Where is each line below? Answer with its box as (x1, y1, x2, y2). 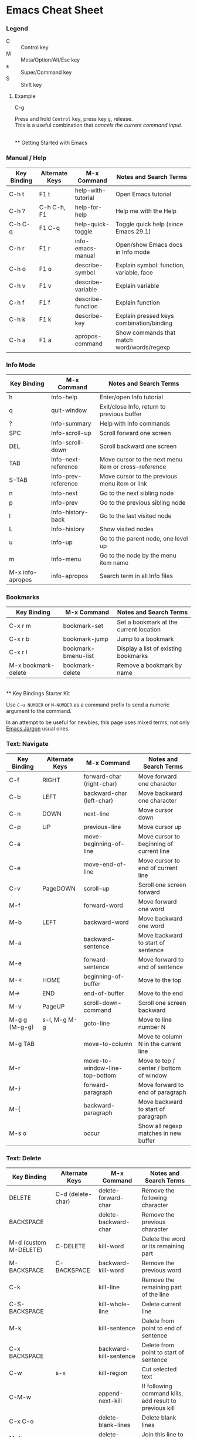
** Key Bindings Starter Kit (6, 690, 70, 697)
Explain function (115, 298, 160, 307)
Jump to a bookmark (117, 635, 174, 643)
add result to (141, 1397, 177, 1405)
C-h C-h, (39, 203, 66, 211)
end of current (138, 864, 178, 872)
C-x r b (9, 635, 30, 643)
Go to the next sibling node (99, 489, 174, 497)
